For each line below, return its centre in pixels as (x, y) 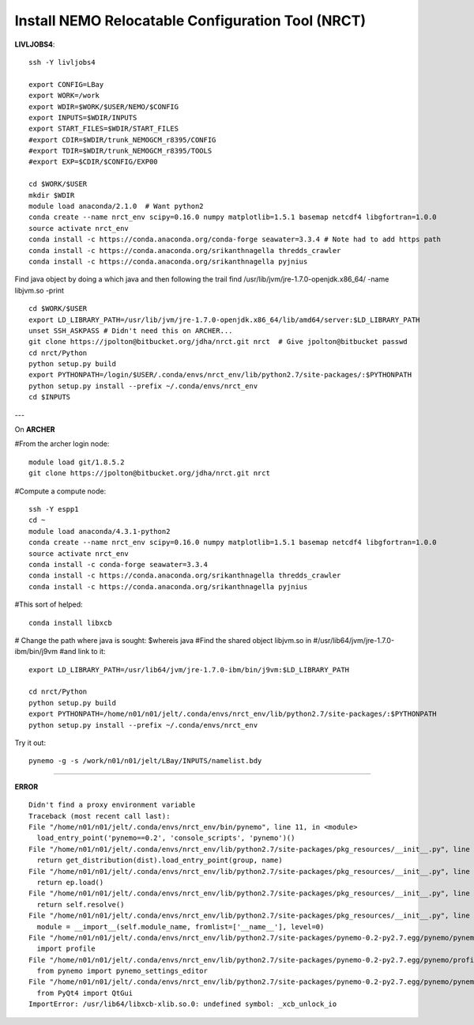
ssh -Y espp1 (54, 509)
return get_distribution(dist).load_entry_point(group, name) (160, 860)
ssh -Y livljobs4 (62, 62)
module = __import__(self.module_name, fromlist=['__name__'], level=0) (181, 927)
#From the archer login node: (62, 444)
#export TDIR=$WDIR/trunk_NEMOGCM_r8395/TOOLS (120, 151)
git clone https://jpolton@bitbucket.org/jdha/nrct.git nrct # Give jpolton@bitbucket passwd (218, 342)
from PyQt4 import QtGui (85, 993)
